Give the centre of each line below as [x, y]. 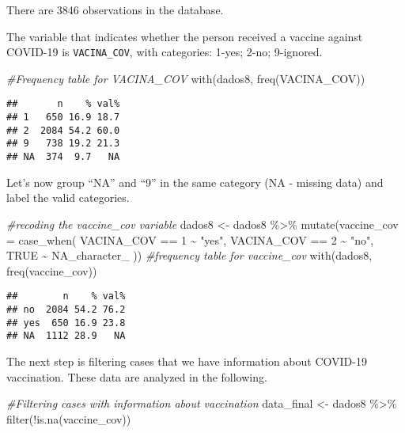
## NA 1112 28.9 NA [66, 336]
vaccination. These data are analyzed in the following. [137, 376]
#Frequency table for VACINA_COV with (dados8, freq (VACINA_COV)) [186, 78]
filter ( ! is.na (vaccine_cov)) [69, 418]
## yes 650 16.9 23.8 [66, 323]
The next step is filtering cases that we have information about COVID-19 [187, 361]
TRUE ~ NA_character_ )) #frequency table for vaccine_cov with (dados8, [189, 255]
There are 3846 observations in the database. [115, 9]
